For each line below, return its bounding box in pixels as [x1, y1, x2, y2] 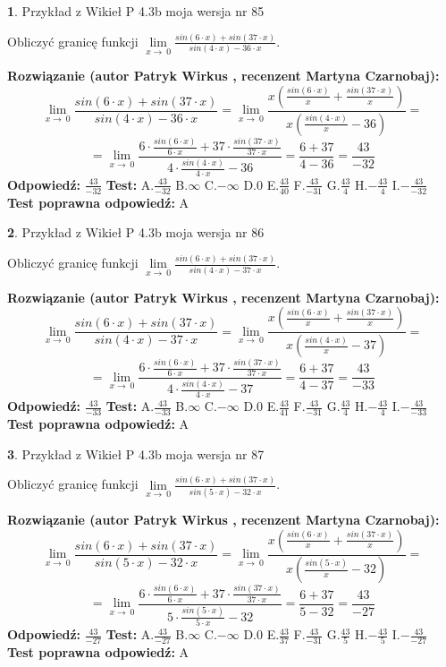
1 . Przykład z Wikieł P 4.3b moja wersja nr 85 [7, 2, 265, 20]
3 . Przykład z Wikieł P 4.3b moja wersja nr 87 [7, 444, 265, 463]
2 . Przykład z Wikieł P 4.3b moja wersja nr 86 [7, 223, 265, 242]
